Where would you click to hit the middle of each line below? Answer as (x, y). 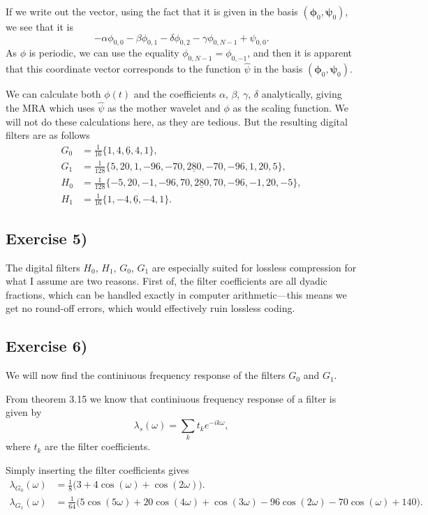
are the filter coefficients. (98, 446)
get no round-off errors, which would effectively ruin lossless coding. (150, 308)
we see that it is (39, 27)
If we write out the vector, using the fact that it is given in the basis (152, 11)
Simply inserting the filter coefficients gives (97, 470)
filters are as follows (48, 135)
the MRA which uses (50, 108)
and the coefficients (175, 94)
